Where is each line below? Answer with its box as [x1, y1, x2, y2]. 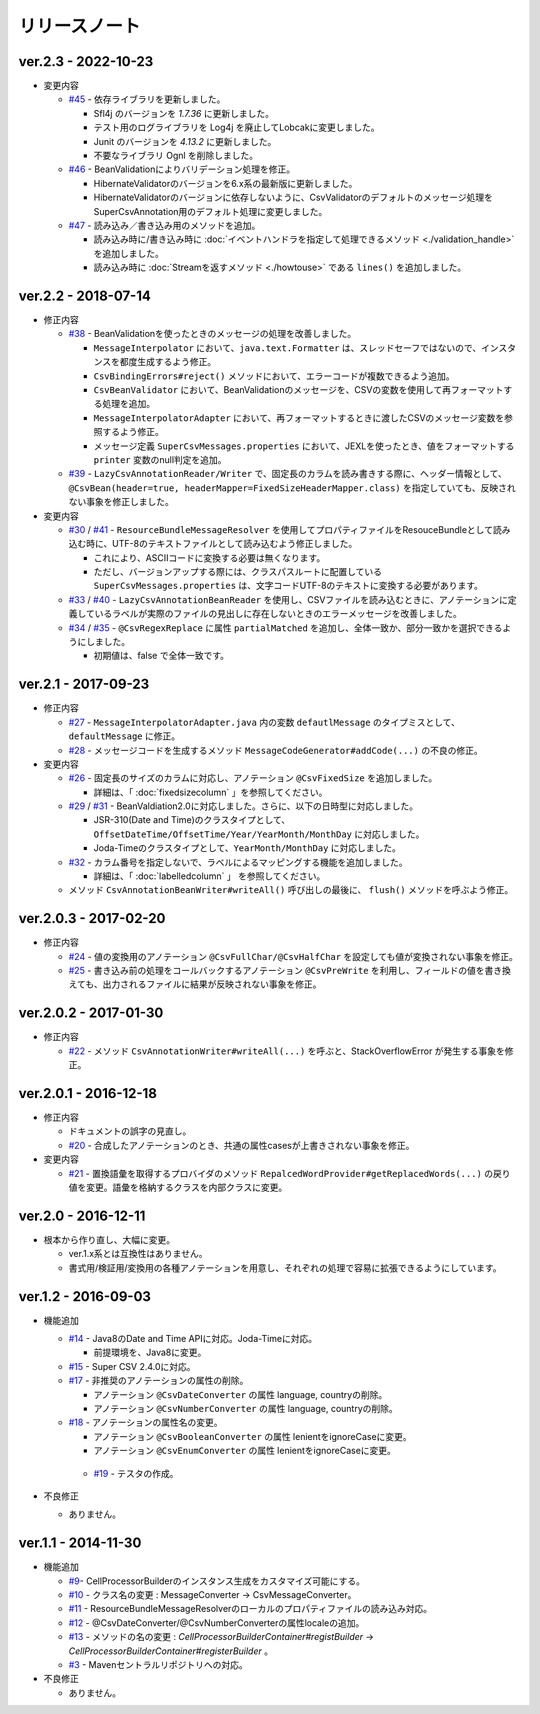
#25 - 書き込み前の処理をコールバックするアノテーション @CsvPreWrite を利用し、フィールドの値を [68, 965, 485, 977]
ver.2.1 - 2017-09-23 [18, 676, 150, 693]
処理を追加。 [101, 398, 155, 410]
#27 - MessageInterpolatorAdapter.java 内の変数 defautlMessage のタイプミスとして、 [68, 716, 460, 728]
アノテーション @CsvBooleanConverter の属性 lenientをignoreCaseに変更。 [93, 1430, 412, 1442]
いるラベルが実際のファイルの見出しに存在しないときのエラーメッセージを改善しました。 [94, 608, 462, 620]
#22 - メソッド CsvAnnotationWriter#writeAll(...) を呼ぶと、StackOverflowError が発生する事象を [68, 1045, 505, 1057]
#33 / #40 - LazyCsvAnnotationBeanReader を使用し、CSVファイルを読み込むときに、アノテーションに [68, 593, 509, 605]
